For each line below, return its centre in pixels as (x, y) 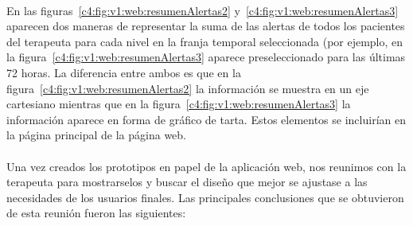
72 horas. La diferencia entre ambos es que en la (124, 72)
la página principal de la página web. (97, 135)
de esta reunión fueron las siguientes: (96, 213)
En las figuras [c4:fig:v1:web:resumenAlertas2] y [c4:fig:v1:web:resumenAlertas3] (203, 10)
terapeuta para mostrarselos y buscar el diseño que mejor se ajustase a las (187, 182)
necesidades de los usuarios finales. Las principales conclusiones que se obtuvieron (205, 197)
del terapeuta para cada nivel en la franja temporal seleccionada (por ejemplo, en (205, 41)
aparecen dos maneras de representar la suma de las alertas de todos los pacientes (206, 26)
